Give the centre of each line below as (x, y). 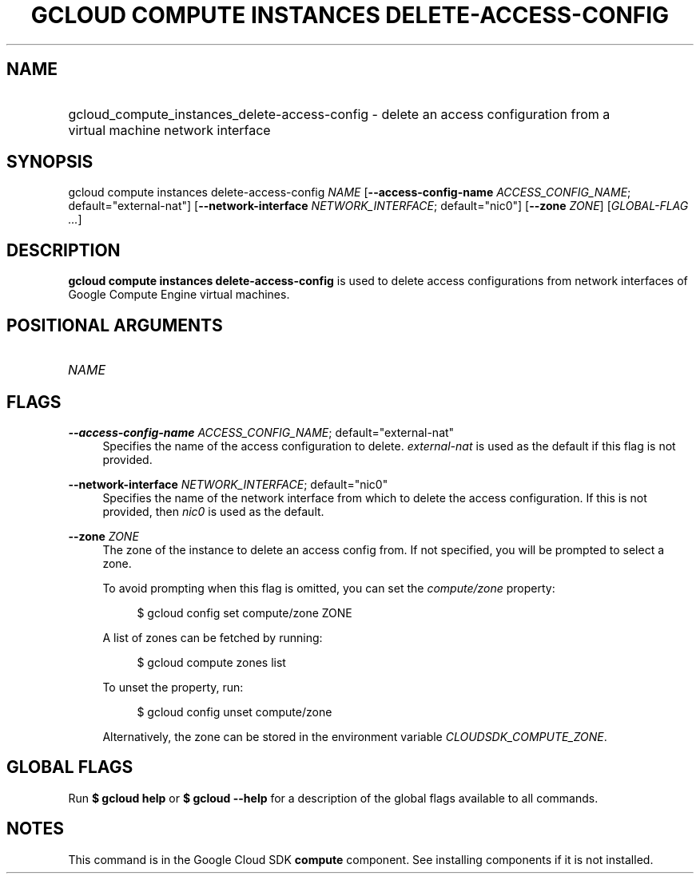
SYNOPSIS (50, 162)
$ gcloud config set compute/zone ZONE (245, 612)
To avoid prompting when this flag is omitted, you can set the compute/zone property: (329, 588)
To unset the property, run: (173, 687)
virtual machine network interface (169, 130)
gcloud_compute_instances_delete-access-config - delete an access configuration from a (339, 114)
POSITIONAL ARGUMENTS (115, 325)
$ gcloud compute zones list (211, 662)
